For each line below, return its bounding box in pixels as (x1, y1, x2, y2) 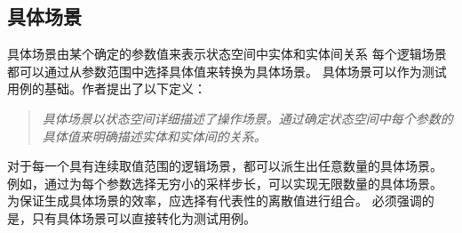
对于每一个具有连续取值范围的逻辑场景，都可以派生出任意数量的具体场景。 (7, 157, 442, 175)
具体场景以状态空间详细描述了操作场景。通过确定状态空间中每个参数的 (42, 108, 453, 127)
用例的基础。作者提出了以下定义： (7, 79, 206, 98)
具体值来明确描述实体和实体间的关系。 (42, 126, 267, 145)
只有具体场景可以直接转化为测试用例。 (31, 208, 256, 227)
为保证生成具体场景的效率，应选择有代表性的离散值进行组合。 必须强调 (7, 191, 422, 210)
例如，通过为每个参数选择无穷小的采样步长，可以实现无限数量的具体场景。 (7, 173, 442, 192)
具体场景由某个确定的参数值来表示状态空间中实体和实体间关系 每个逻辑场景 (7, 44, 447, 63)
